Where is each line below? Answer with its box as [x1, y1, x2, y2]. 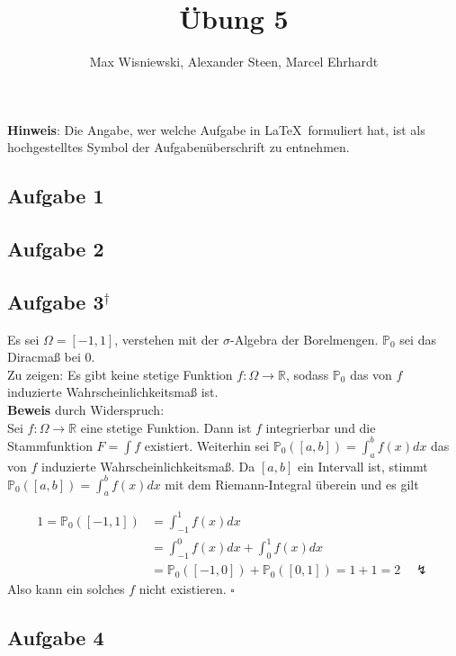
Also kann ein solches [7, 580, 125, 598]
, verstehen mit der [114, 329, 219, 348]
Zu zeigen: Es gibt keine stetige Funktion [7, 364, 233, 383]
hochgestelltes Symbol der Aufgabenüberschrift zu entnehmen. [7, 138, 350, 157]
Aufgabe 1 [7, 182, 104, 210]
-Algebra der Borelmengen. [229, 329, 379, 348]
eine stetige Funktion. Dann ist [80, 418, 252, 436]
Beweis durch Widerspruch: [7, 400, 165, 419]
